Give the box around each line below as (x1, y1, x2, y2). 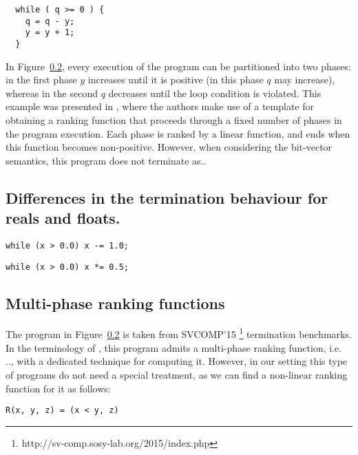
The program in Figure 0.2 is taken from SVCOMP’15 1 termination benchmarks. (6, 325, 352, 341)
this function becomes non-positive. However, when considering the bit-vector (6, 140, 333, 154)
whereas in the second (6, 85, 98, 100)
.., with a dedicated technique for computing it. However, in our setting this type (6, 354, 348, 368)
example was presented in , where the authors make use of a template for (6, 99, 315, 114)
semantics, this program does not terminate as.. (6, 153, 207, 167)
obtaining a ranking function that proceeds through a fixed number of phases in (6, 113, 342, 127)
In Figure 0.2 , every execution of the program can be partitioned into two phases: (6, 59, 351, 73)
